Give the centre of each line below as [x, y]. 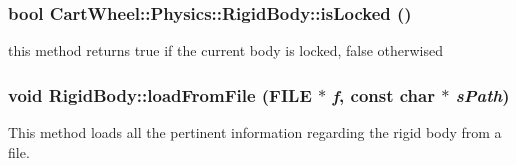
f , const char [383, 94]
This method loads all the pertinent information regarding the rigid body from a [255, 132]
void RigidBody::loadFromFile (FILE [160, 94]
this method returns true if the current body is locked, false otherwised [226, 50]
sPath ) [482, 94]
